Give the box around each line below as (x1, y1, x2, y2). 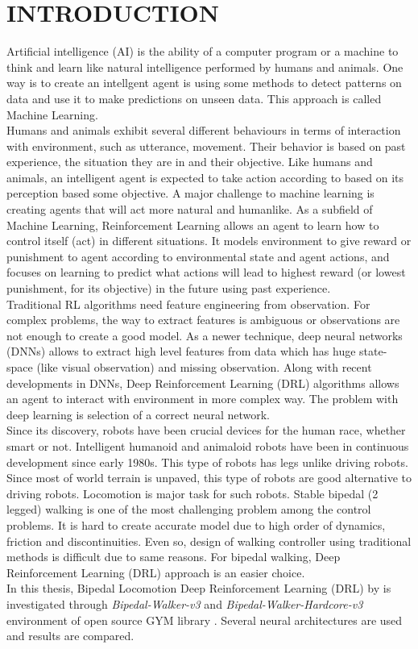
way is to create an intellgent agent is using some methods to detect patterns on (6, 74, 402, 91)
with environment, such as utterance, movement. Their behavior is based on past (6, 137, 406, 154)
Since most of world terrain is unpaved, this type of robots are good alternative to (6, 469, 412, 486)
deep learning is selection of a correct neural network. (6, 406, 270, 422)
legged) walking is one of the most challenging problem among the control (6, 501, 371, 518)
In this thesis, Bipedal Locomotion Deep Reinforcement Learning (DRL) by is (6, 580, 391, 597)
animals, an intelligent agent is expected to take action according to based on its (6, 168, 404, 185)
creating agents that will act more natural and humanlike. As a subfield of (6, 201, 373, 218)
